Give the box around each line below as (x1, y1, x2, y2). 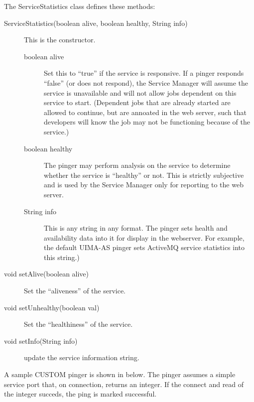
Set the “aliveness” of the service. (24, 285, 126, 296)
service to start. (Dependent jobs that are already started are (44, 97, 231, 108)
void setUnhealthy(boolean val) (4, 302, 100, 312)
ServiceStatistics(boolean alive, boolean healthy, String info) (4, 17, 188, 28)
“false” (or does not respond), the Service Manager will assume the (44, 77, 249, 88)
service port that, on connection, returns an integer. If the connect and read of (4, 379, 244, 389)
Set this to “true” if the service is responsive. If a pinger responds (44, 68, 244, 78)
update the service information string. (24, 352, 139, 363)
